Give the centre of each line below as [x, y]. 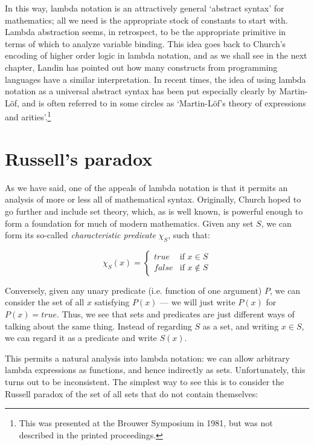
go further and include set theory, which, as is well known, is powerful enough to [154, 211]
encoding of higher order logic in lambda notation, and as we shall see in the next [156, 55]
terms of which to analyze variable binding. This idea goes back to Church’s [146, 43]
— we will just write [198, 302]
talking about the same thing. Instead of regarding [98, 326]
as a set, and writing [241, 326]
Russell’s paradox [79, 158]
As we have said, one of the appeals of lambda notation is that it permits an [146, 187]
